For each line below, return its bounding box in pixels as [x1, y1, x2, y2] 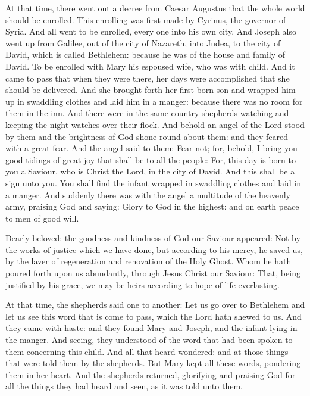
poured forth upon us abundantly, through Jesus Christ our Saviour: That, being [5, 267, 300, 279]
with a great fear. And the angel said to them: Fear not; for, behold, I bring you [5, 142, 298, 154]
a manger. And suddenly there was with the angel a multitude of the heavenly [5, 188, 290, 201]
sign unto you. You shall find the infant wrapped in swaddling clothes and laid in [5, 176, 302, 189]
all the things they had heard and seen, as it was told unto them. [5, 380, 243, 392]
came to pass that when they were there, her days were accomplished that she [5, 71, 290, 84]
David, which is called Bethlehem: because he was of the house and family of [5, 48, 286, 61]
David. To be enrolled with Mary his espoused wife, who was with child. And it [5, 60, 295, 72]
